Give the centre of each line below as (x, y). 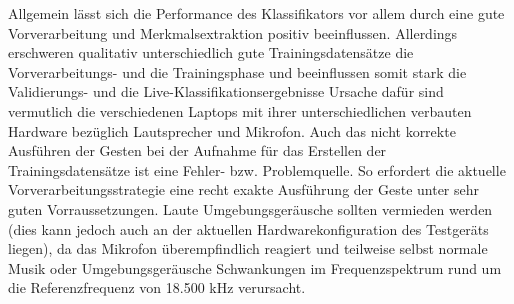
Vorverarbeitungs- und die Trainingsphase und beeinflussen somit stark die (237, 71)
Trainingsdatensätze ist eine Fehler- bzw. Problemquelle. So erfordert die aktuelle (257, 169)
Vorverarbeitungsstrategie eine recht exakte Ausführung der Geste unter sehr (244, 189)
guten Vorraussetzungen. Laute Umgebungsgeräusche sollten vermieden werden (250, 208)
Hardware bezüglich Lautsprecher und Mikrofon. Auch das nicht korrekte (232, 130)
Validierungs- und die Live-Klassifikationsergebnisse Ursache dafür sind (226, 91)
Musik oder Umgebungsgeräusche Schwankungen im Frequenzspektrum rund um (255, 267)
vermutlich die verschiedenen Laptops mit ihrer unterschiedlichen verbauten (240, 110)
